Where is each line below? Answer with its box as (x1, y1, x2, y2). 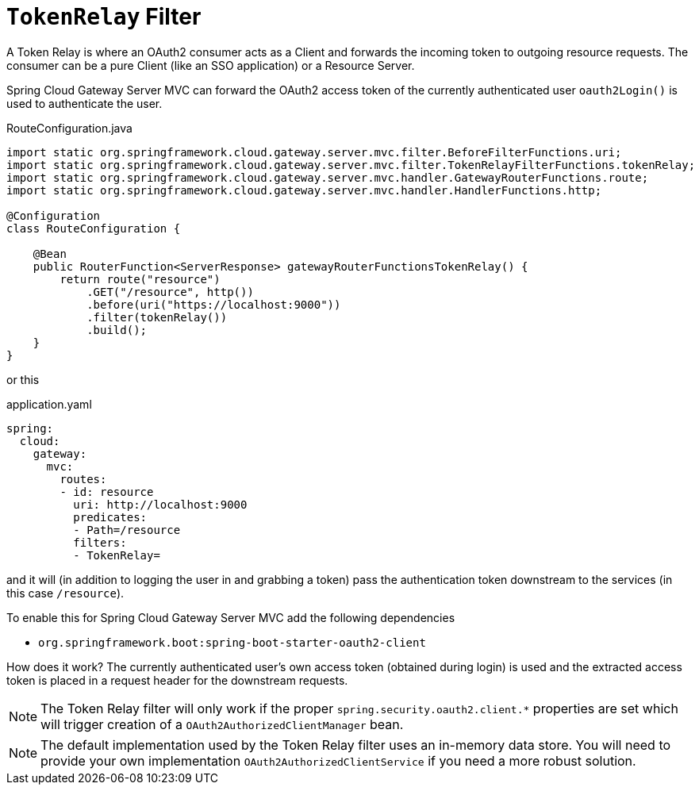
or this (6, 372, 40, 386)
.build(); (86, 323, 148, 336)
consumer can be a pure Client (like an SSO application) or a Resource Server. (6, 58, 415, 72)
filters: (73, 536, 127, 549)
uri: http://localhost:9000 (73, 497, 248, 511)
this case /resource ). (6, 586, 125, 600)
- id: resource (60, 485, 154, 498)
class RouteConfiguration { (6, 221, 181, 235)
